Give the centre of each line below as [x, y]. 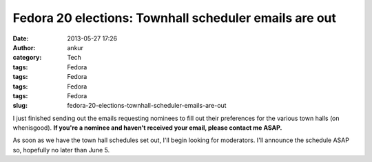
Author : [24, 47]
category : [27, 58]
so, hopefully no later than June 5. [61, 150]
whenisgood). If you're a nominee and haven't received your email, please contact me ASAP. [147, 128]
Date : [21, 38]
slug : [20, 106]
